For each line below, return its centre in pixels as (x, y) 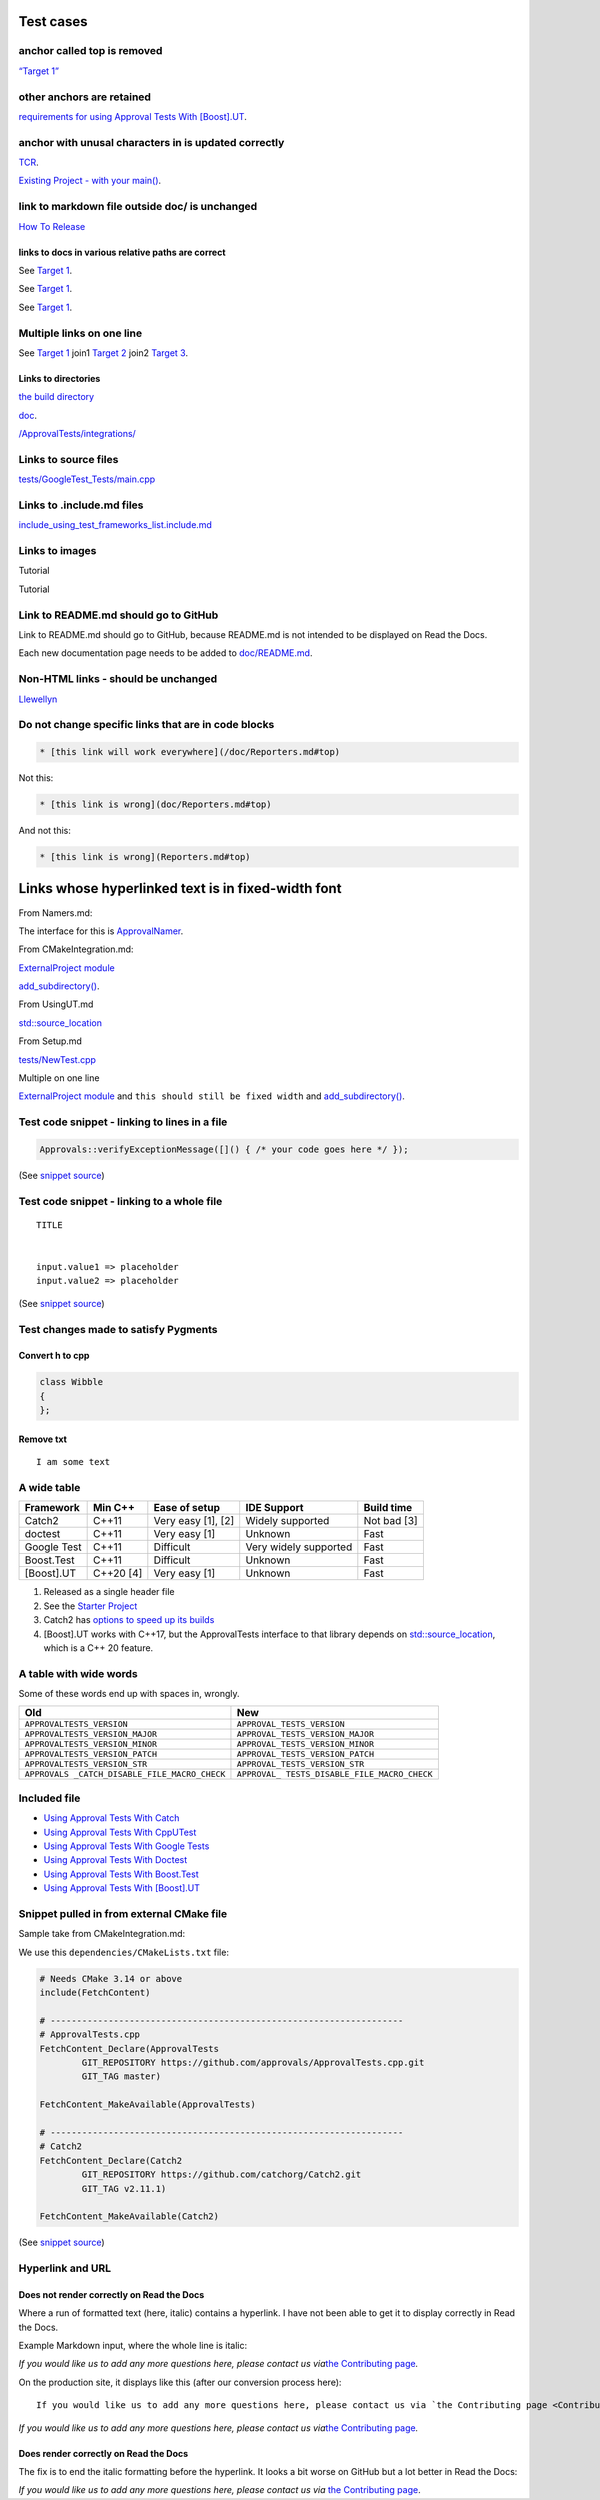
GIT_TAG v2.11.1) (124, 2188)
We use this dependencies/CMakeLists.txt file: (124, 1952)
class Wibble (71, 1382)
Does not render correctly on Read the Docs (111, 2294)
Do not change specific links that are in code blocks (146, 725)
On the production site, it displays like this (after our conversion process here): (180, 2382)
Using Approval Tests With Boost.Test (121, 1874)
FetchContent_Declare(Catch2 (111, 2160)
